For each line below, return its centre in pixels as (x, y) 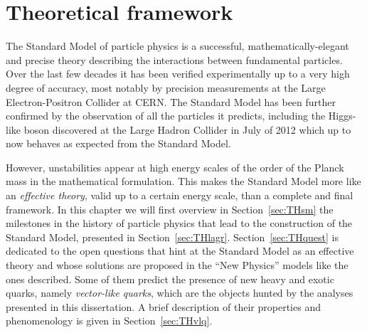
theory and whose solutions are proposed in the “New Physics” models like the (177, 265)
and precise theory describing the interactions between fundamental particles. (174, 59)
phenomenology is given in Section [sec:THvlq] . (109, 321)
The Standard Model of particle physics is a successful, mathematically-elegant (177, 46)
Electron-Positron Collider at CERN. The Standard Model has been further (171, 101)
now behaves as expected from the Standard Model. (118, 143)
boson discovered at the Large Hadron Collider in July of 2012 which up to (187, 129)
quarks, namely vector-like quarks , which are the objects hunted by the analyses (180, 293)
